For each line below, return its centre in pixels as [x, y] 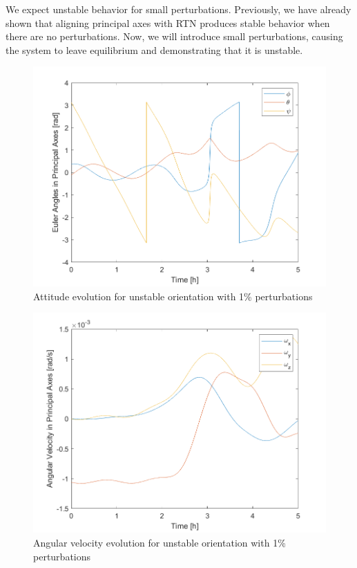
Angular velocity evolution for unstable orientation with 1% [160, 542]
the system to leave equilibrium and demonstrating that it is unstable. [154, 49]
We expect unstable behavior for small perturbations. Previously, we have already [178, 9]
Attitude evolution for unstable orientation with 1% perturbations [173, 296]
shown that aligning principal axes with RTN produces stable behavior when [168, 22]
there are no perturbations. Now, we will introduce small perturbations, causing [174, 36]
